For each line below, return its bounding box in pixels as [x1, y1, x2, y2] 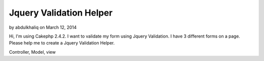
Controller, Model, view [9, 49, 56, 55]
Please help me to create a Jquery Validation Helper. [9, 40, 115, 46]
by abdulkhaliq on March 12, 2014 [9, 24, 77, 30]
